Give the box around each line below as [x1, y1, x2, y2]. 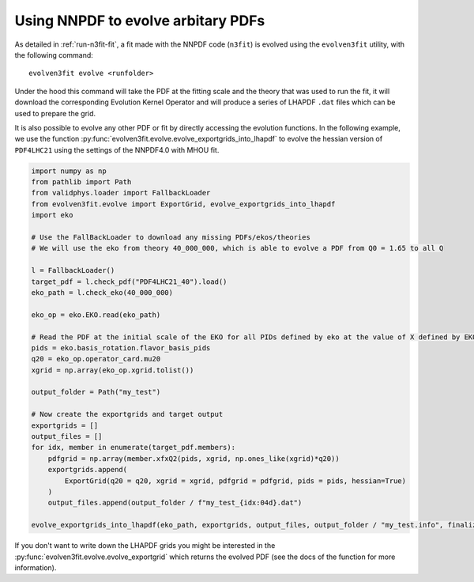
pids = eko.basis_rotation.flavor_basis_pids [31, 343, 211, 352]
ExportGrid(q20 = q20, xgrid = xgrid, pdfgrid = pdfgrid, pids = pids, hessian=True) [64, 476, 407, 486]
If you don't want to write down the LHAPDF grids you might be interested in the [14, 541, 276, 550]
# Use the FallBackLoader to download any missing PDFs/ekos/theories [31, 233, 311, 241]
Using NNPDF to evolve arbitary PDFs [14, 12, 265, 29]
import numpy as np [31, 166, 107, 176]
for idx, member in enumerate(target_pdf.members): [31, 443, 236, 452]
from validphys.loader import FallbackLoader [31, 188, 211, 198]
